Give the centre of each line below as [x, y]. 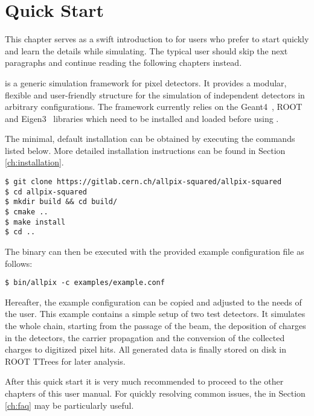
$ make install [35, 222]
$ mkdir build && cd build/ [61, 202]
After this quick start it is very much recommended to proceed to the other [144, 381]
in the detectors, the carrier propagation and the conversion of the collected [145, 337]
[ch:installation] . [34, 162]
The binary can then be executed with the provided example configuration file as [155, 251]
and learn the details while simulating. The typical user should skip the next [146, 50]
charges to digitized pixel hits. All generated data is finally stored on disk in [146, 349]
